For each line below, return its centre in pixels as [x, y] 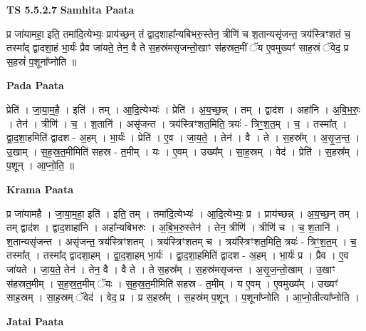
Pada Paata [35, 85]
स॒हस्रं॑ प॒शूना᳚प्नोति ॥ [42, 61]
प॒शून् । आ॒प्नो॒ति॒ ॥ [41, 165]
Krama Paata [40, 189]
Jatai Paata [35, 321]
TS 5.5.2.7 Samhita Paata [70, 9]
